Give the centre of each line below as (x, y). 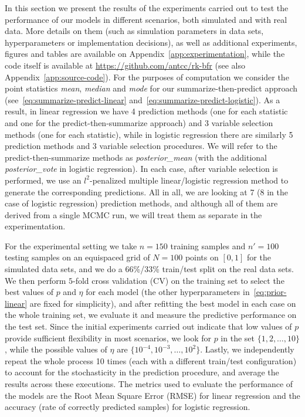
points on (202, 257)
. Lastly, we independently (247, 349)
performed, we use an (43, 180)
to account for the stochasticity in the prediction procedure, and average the (142, 372)
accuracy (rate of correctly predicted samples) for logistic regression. (128, 407)
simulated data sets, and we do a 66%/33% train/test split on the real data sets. (149, 269)
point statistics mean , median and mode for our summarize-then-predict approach (151, 88)
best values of (29, 292)
